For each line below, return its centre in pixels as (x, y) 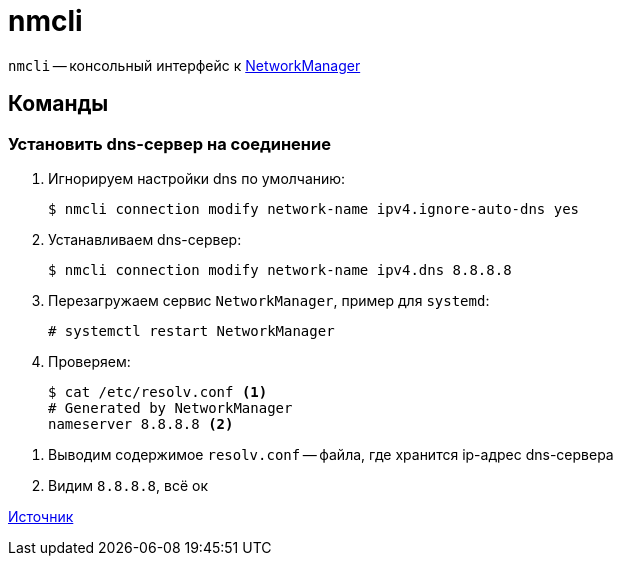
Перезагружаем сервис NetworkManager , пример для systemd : (269, 300)
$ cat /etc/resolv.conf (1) (158, 391)
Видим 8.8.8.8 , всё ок (128, 485)
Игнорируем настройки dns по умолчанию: (197, 178)
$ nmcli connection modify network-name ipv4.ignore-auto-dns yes (314, 208)
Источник (41, 516)
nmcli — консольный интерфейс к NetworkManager (184, 65)
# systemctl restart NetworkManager (191, 330)
